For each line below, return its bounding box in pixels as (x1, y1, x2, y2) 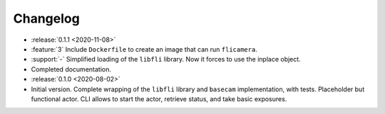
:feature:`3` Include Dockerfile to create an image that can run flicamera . (31, 45, 258, 53)
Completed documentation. (31, 64, 112, 74)
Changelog (13, 11, 80, 26)
